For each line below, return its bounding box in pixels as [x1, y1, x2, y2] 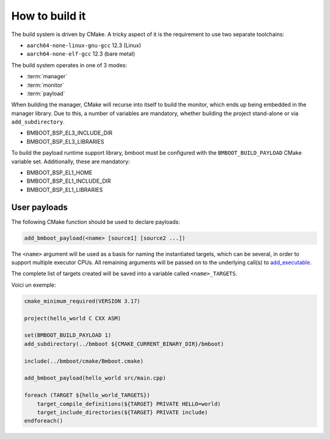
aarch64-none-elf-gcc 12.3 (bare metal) [26, 50, 136, 57]
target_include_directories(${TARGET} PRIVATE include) [37, 408, 208, 416]
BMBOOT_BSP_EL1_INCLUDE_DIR [26, 177, 111, 185]
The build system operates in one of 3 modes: [11, 61, 128, 68]
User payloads [11, 202, 68, 212]
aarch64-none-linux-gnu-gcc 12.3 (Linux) [26, 42, 142, 49]
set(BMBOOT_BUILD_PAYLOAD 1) [24, 332, 112, 339]
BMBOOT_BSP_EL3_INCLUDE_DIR [26, 129, 112, 137]
